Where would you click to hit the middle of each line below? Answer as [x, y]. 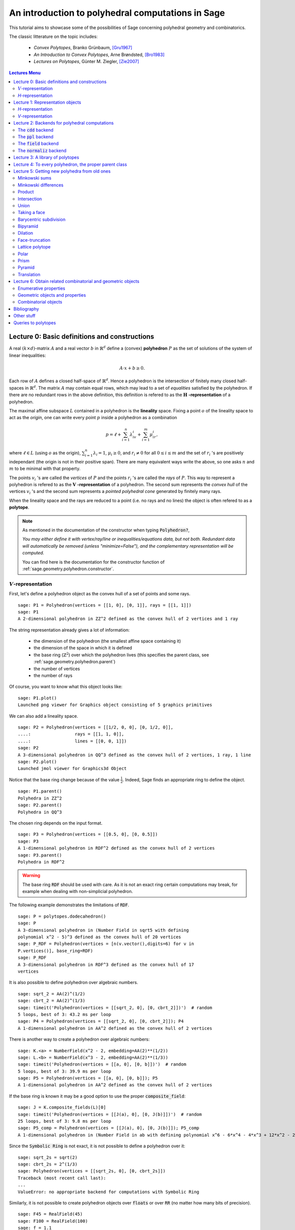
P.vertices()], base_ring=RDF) [56, 951]
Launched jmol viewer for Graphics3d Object [73, 769]
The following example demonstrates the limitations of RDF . [69, 905]
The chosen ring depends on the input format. [56, 823]
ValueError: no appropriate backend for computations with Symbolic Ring [109, 1192]
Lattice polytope [34, 247]
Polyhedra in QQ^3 [40, 812]
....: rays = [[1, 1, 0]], [71, 734]
